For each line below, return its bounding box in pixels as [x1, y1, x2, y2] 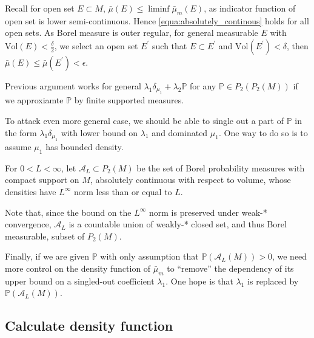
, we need [272, 250, 307, 263]
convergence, [5, 218, 52, 230]
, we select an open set [54, 39, 138, 52]
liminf [148, 5, 170, 13]
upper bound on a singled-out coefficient [5, 274, 155, 287]
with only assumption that [100, 250, 199, 263]
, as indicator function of [204, 2, 296, 14]
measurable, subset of [5, 229, 85, 242]
